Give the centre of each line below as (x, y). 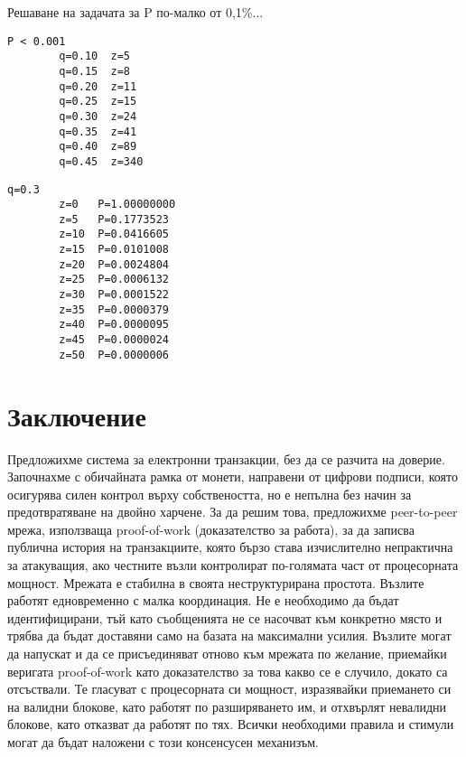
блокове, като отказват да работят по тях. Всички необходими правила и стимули (231, 724)
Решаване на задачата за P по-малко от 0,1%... (135, 12)
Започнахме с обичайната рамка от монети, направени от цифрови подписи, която (233, 477)
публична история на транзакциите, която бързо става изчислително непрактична (230, 547)
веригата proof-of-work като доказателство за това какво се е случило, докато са (228, 671)
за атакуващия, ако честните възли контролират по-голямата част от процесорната (233, 565)
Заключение (77, 415)
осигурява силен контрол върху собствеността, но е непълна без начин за (210, 494)
